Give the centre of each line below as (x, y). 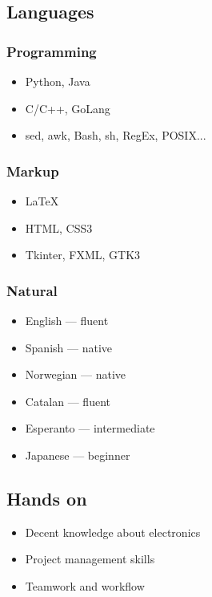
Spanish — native (69, 347)
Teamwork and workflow (85, 585)
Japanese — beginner (78, 455)
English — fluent (67, 320)
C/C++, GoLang (68, 108)
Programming (52, 51)
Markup (33, 171)
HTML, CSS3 (59, 227)
